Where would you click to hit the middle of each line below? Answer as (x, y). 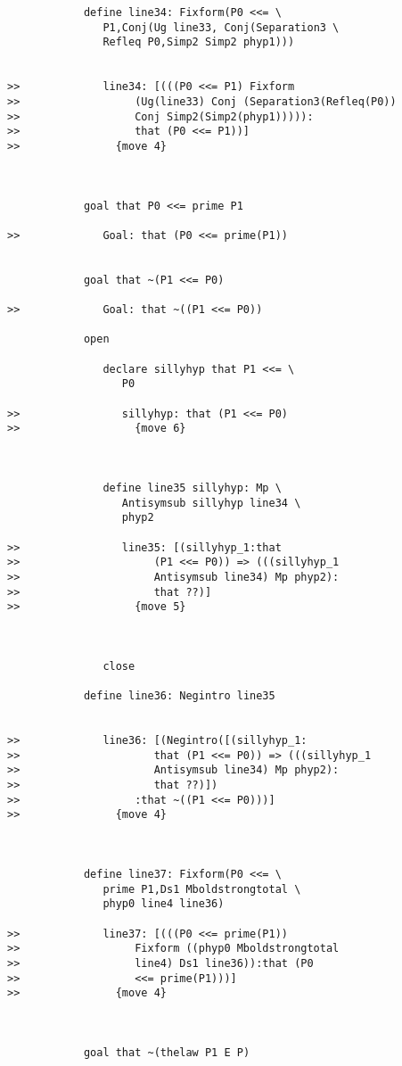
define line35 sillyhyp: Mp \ (192, 488)
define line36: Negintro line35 (179, 696)
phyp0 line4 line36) (164, 904)
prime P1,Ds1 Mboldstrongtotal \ (202, 889)
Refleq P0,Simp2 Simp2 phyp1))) (199, 42)
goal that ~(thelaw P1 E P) (167, 1052)
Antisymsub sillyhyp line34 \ (211, 503)
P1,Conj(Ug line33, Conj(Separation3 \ (221, 27)
